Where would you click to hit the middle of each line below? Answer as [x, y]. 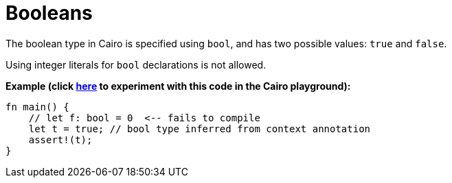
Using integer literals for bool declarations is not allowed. [136, 64]
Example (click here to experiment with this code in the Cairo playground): [178, 86]
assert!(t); [60, 139]
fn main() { [37, 107]
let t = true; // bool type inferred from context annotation [200, 129]
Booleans [49, 13]
